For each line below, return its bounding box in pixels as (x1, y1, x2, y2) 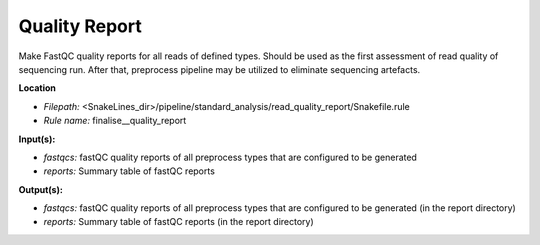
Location (18, 82, 57, 94)
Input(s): (18, 133, 56, 145)
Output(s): (18, 183, 64, 195)
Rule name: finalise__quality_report (43, 115, 187, 127)
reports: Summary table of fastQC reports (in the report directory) (43, 216, 314, 228)
